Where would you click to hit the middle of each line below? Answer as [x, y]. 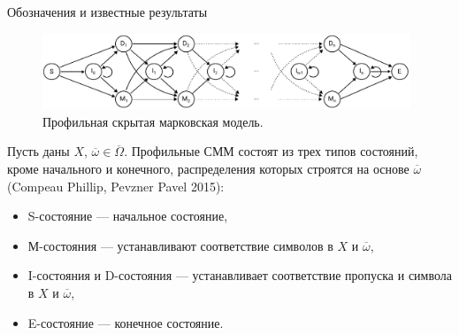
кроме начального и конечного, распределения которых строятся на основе [208, 169]
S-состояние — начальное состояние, [128, 216]
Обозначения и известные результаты [107, 12]
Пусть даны [38, 151]
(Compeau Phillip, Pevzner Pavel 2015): [116, 186]
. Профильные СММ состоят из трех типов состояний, [271, 151]
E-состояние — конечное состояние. [126, 322]
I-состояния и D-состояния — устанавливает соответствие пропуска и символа [240, 275]
